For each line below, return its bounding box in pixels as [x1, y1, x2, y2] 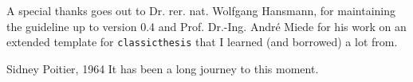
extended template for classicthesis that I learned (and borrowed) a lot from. [6, 33, 398, 50]
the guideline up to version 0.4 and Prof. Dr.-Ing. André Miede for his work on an [6, 18, 407, 34]
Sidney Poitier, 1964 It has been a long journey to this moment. [6, 60, 319, 76]
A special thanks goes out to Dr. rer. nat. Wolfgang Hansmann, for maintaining [6, 2, 395, 18]
